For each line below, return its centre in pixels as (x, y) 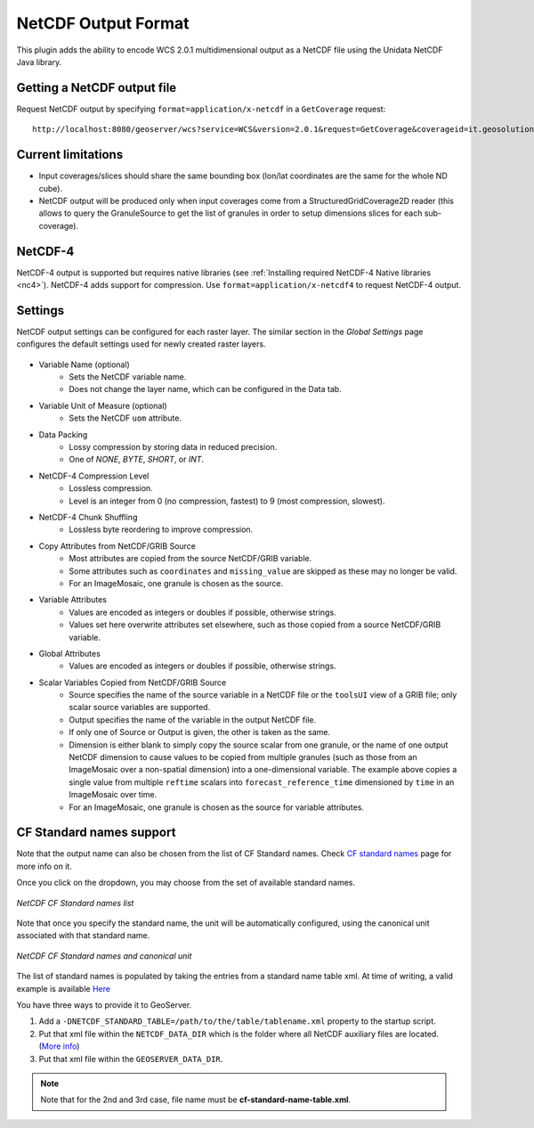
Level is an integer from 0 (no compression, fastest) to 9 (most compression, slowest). (227, 501)
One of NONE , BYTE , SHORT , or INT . (137, 460)
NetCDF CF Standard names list (75, 903)
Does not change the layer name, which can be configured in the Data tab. (205, 389)
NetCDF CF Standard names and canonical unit (104, 956)
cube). (50, 188)
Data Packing (63, 434)
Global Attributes (70, 653)
